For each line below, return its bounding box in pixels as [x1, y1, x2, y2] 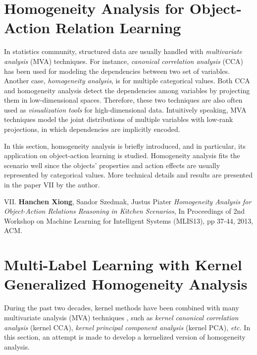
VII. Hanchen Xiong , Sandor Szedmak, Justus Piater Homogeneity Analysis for [4, 196, 252, 206]
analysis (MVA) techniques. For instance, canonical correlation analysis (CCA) [4, 56, 244, 66]
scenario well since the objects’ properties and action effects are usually [4, 160, 220, 170]
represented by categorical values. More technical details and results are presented [4, 170, 253, 180]
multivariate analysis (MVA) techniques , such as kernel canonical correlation [4, 312, 239, 322]
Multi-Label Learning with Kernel [4, 254, 242, 275]
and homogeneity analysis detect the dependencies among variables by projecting [4, 85, 250, 95]
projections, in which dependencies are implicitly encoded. [4, 124, 180, 134]
